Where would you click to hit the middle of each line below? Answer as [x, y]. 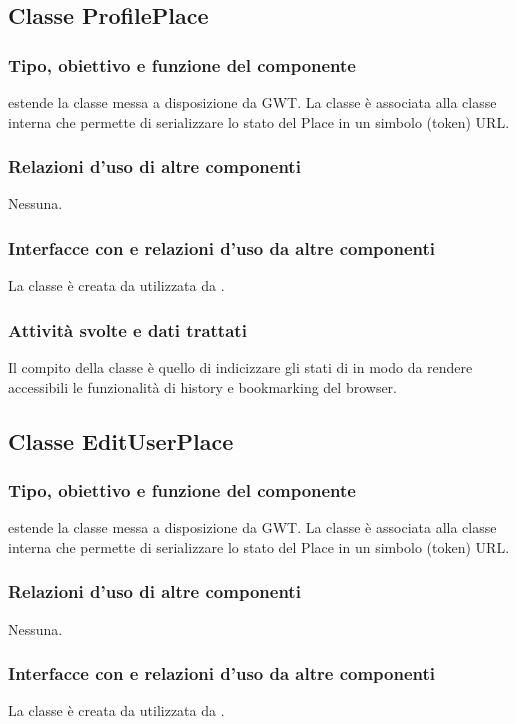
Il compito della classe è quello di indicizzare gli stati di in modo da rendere [240, 367]
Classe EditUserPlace [121, 440]
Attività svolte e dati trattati [127, 329]
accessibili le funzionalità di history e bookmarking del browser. [202, 386]
